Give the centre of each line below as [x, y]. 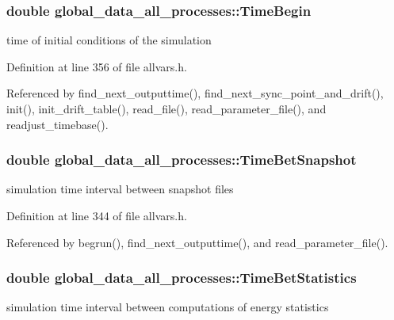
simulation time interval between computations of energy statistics [168, 307]
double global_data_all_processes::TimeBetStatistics [182, 278]
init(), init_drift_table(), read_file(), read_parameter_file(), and [166, 109]
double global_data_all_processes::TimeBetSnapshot [182, 160]
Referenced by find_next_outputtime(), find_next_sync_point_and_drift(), [195, 93]
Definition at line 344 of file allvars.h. [97, 215]
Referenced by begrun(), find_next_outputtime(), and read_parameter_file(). [197, 242]
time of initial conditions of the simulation [109, 40]
